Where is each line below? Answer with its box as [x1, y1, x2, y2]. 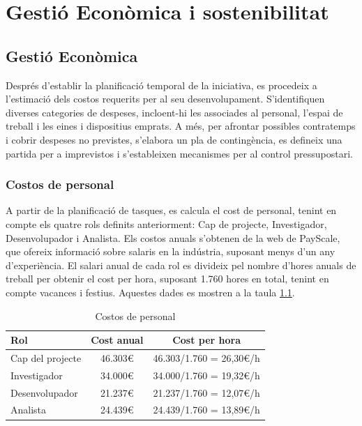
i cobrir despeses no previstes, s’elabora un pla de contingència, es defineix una [6, 132, 342, 146]
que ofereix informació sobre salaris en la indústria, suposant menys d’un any [6, 244, 335, 259]
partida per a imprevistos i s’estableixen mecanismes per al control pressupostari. [6, 146, 353, 160]
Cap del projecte [10, 350, 82, 365]
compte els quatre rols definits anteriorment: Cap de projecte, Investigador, [6, 216, 327, 231]
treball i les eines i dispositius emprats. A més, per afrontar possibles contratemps [6, 119, 356, 133]
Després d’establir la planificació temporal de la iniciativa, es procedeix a [6, 77, 317, 92]
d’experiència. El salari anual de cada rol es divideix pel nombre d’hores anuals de [6, 257, 356, 272]
